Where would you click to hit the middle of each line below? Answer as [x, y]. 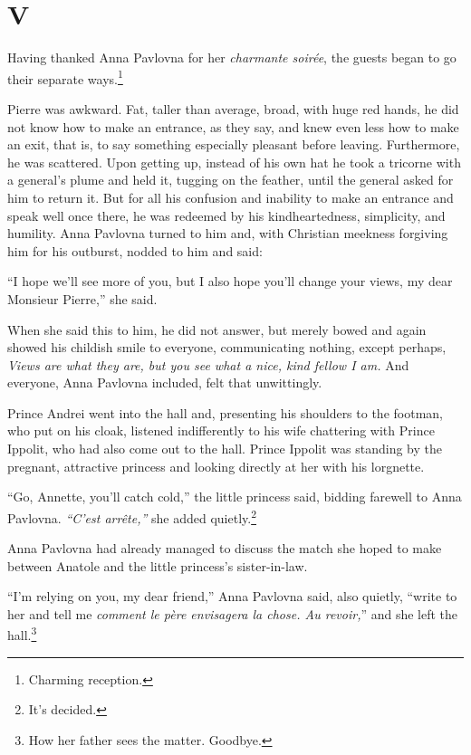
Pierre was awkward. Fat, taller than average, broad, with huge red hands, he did [233, 108]
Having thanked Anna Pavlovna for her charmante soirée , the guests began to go [232, 57]
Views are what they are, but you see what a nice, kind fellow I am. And [208, 364]
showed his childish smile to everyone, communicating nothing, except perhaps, [227, 347]
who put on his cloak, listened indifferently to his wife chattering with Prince [221, 430]
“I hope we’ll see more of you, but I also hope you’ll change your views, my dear [230, 281]
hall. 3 [22, 634]
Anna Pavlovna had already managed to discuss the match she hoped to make [225, 548]
